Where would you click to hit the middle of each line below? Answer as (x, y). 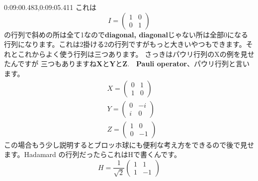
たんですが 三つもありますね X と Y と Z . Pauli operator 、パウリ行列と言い (127, 64)
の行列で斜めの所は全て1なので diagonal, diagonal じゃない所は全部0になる (126, 34)
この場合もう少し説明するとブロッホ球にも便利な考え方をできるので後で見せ (129, 144)
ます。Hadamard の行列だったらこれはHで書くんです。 (92, 154)
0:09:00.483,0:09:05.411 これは (50, 7)
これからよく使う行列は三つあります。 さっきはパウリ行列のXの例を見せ (136, 54)
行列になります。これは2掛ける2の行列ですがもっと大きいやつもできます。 (125, 44)
